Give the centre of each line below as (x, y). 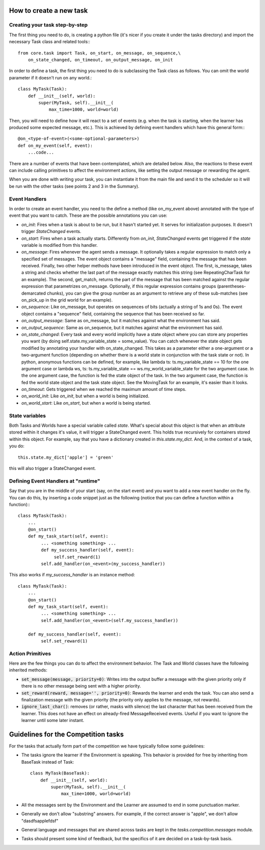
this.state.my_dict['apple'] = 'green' (66, 457)
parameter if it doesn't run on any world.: (51, 77)
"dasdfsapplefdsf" (40, 821)
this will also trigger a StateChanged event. (53, 468)
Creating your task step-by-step (48, 25)
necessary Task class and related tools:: (50, 42)
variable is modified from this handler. (60, 245)
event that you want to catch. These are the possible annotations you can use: (88, 215)
